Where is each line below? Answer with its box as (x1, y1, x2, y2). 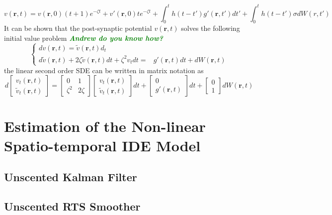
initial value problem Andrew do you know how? (4, 32, 163, 43)
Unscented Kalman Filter (4, 169, 137, 185)
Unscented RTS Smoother (4, 199, 141, 214)
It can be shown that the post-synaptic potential (4, 23, 152, 33)
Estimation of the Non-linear (4, 115, 206, 136)
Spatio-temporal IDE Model (4, 135, 201, 155)
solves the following (181, 23, 240, 33)
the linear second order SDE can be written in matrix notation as (4, 65, 204, 75)
